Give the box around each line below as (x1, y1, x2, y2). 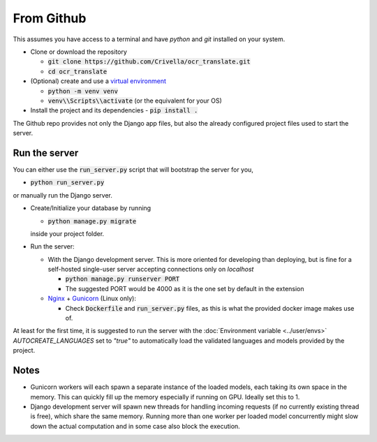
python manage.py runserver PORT (65, 275, 180, 283)
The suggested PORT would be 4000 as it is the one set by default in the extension (65, 284, 304, 293)
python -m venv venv (47, 87, 119, 95)
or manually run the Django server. (13, 191, 113, 199)
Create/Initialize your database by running (30, 204, 151, 212)
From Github (13, 10, 87, 26)
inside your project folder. (30, 229, 105, 237)
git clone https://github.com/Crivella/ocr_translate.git (47, 58, 251, 66)
